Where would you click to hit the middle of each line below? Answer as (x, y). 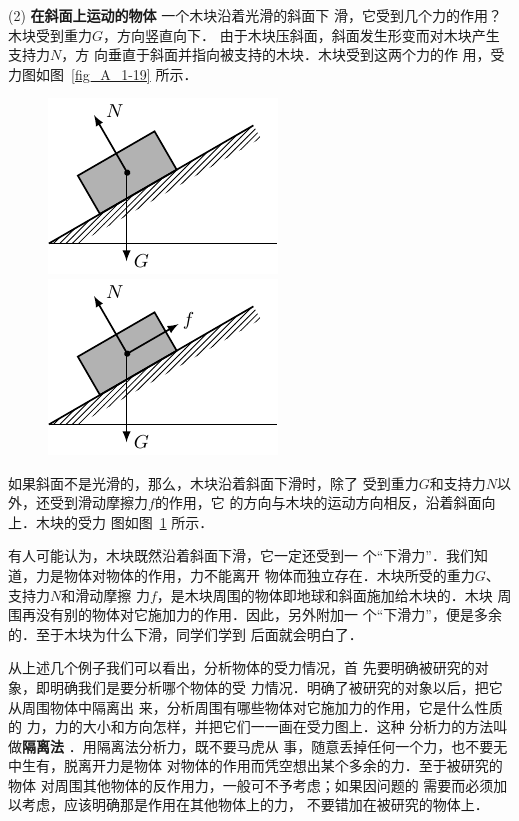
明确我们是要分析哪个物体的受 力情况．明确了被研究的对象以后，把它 (276, 686)
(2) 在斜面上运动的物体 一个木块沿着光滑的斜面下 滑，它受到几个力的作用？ (255, 15)
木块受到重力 (50, 34)
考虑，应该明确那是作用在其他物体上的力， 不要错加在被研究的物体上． (255, 804)
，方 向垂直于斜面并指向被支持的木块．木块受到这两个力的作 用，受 (283, 54)
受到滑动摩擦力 (98, 502)
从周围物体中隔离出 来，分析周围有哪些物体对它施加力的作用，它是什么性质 (255, 706)
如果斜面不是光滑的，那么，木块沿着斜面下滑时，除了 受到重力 (213, 482)
